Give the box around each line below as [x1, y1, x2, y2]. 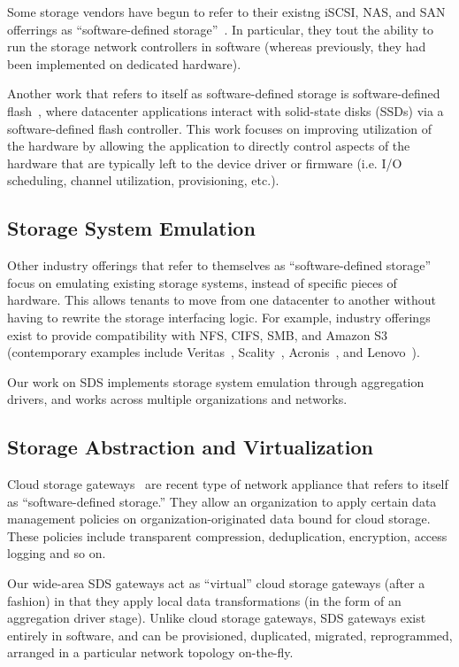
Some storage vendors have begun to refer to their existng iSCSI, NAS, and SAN [7, 3, 446, 20]
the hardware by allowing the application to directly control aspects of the [7, 136, 410, 155]
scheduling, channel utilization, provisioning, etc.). [7, 171, 279, 190]
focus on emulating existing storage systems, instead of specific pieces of [7, 273, 397, 291]
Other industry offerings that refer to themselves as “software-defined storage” [7, 256, 432, 275]
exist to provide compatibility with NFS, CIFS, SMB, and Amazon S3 [7, 325, 388, 344]
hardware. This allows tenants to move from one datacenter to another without [7, 291, 436, 309]
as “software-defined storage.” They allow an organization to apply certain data [7, 492, 437, 510]
